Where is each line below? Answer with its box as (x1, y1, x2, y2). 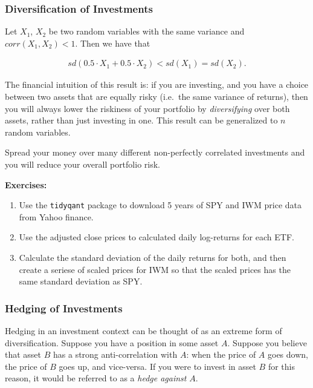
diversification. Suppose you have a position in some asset (5, 336, 219, 349)
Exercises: (5, 178, 47, 191)
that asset (5, 348, 42, 361)
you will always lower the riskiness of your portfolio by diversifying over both (5, 102, 290, 114)
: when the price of (186, 348, 256, 361)
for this (268, 360, 295, 372)
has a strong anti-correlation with (53, 348, 178, 361)
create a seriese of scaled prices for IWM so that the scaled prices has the (19, 263, 291, 275)
